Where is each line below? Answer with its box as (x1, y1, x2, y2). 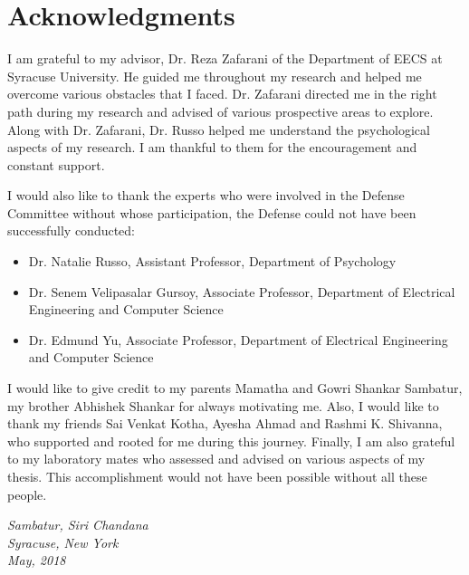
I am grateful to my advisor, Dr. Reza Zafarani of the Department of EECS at (7, 49, 443, 68)
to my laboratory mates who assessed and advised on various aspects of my (7, 449, 426, 468)
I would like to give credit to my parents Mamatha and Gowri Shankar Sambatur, (7, 379, 463, 398)
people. (7, 484, 47, 503)
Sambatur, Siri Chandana (7, 515, 148, 534)
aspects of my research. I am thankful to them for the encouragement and (7, 138, 417, 157)
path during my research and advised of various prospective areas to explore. (7, 101, 434, 120)
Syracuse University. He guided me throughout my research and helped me (7, 66, 422, 85)
